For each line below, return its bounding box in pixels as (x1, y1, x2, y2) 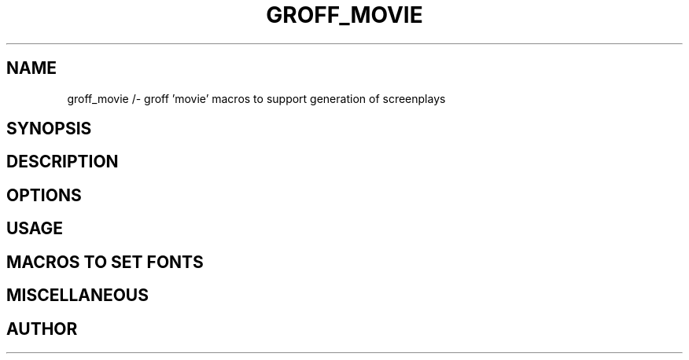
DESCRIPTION (6, 152, 119, 172)
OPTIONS (6, 185, 82, 205)
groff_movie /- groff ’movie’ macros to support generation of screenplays (67, 91, 446, 105)
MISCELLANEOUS (6, 285, 149, 306)
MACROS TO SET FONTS (6, 252, 204, 272)
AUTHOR (6, 318, 78, 339)
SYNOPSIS (6, 119, 92, 139)
